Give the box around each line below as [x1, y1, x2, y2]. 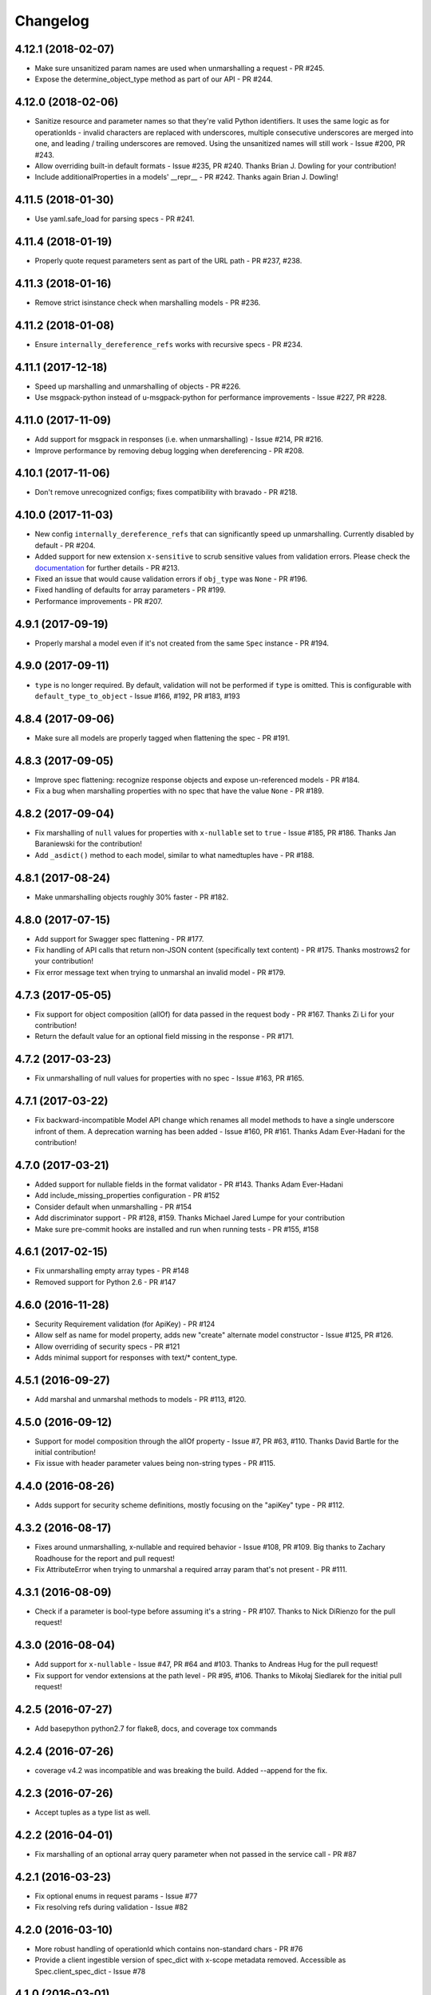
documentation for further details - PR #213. [34, 563, 180, 572]
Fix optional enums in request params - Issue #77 [34, 1891, 198, 1901]
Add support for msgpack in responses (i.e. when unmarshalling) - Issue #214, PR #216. [34, 435, 323, 444]
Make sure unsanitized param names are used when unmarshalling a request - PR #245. [34, 64, 325, 73]
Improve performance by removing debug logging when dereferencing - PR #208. [34, 445, 305, 455]
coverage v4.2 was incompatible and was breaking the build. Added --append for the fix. [34, 1765, 328, 1775]
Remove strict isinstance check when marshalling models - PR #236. [34, 298, 261, 307]
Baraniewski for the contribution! [34, 839, 143, 849]
